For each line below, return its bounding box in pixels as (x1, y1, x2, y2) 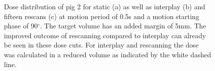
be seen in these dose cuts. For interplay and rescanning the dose (4, 40, 199, 50)
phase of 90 (4, 21, 38, 31)
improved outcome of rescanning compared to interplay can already (4, 30, 206, 40)
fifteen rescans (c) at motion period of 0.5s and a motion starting (4, 11, 199, 21)
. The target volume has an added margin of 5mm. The (40, 21, 206, 31)
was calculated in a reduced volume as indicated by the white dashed (4, 49, 211, 59)
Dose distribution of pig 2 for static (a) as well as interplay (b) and (4, 1, 205, 11)
